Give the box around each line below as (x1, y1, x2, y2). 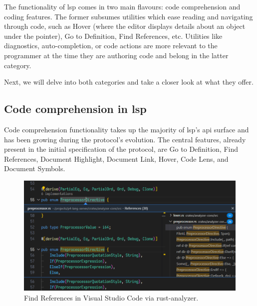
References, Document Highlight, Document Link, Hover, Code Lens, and (4, 153, 229, 164)
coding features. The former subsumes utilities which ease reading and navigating (4, 11, 253, 21)
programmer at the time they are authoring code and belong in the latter (4, 50, 229, 60)
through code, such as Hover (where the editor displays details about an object (4, 21, 246, 31)
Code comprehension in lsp (4, 101, 147, 116)
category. (4, 60, 31, 70)
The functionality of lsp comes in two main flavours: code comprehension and (4, 1, 241, 11)
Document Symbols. (4, 163, 65, 174)
